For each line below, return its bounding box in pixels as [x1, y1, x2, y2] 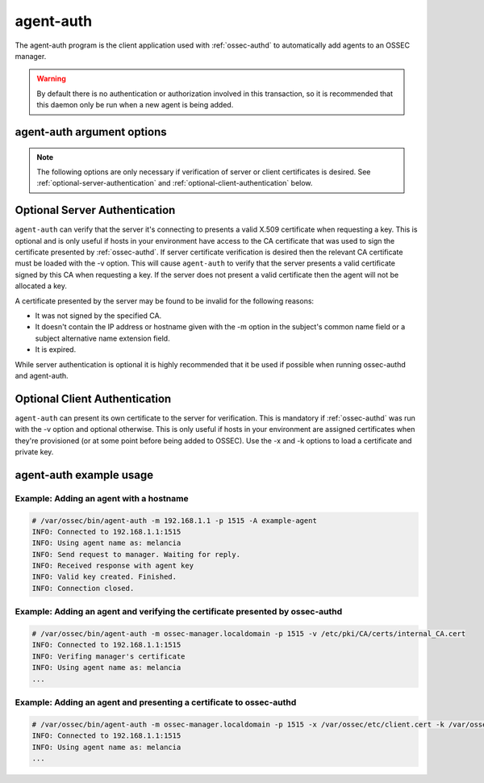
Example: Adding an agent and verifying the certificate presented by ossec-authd [15, 606, 343, 618]
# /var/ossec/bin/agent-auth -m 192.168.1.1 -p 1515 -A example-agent [31, 516, 318, 525]
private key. [15, 446, 54, 456]
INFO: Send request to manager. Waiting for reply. [31, 550, 241, 559]
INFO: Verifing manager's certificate [31, 651, 186, 661]
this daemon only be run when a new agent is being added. [36, 100, 234, 110]
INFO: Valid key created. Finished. [31, 572, 177, 581]
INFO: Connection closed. [31, 584, 135, 592]
